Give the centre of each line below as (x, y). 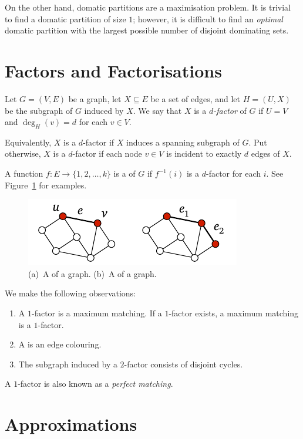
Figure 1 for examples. (46, 185)
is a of (124, 173)
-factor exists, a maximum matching (234, 313)
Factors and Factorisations (113, 70)
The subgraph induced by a (68, 364)
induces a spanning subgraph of (183, 142)
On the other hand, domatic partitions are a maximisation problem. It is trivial (148, 7)
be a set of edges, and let (196, 98)
